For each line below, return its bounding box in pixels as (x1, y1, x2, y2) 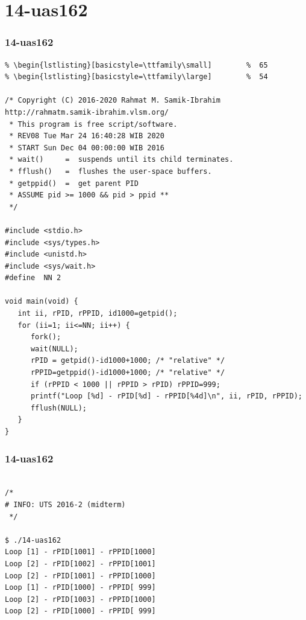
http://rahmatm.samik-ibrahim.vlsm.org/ (5, 107, 169, 117)
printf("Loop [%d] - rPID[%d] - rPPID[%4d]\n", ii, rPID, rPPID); (30, 392, 302, 401)
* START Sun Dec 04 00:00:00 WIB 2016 (9, 143, 164, 152)
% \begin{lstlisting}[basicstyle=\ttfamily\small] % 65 (5, 60, 268, 69)
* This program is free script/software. (9, 120, 178, 129)
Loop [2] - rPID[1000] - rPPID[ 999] (5, 607, 156, 616)
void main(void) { (5, 297, 78, 306)
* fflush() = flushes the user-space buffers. (9, 167, 212, 176)
